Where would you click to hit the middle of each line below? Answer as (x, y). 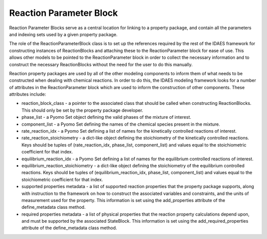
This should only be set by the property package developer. (82, 110)
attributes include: (28, 95)
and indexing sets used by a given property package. (63, 34)
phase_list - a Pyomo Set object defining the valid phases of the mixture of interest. (106, 117)
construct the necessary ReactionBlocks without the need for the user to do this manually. (101, 64)
